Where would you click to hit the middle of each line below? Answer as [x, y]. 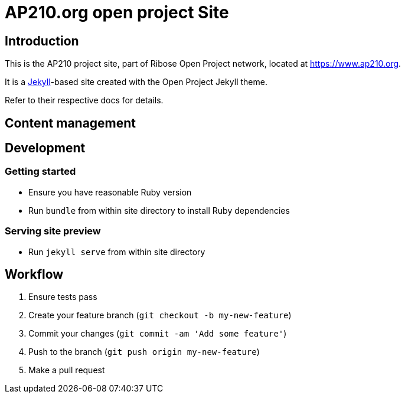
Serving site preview [53, 231]
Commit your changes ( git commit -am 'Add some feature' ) [158, 334]
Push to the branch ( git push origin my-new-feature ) [144, 352]
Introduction [42, 41]
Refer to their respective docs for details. [84, 100]
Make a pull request [67, 370]
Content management [71, 123]
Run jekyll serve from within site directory [117, 252]
